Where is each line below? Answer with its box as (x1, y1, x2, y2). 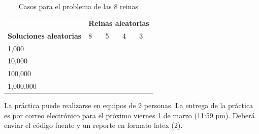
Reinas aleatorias (88, 17, 149, 28)
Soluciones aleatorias (8, 30, 82, 41)
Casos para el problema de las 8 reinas (18, 1, 139, 11)
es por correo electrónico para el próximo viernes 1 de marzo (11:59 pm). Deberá (4, 110, 255, 120)
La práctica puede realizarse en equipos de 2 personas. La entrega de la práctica (4, 100, 253, 111)
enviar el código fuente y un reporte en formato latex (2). (4, 120, 183, 130)
